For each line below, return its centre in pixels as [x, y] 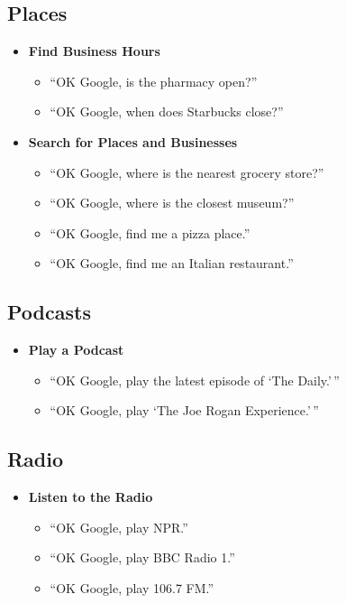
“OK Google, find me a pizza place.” [150, 232]
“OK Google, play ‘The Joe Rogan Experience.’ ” [184, 410]
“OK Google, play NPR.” [119, 527]
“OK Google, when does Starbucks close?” [167, 111]
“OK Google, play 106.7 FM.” [132, 587]
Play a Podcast [76, 350]
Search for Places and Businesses [133, 141]
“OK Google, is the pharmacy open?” [154, 81]
